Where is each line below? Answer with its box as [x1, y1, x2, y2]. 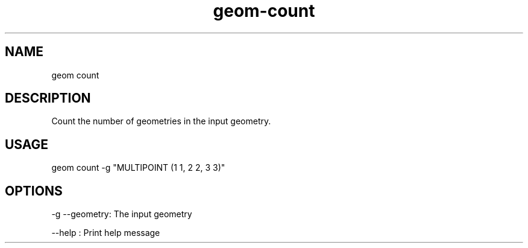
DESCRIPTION [5, 91, 91, 106]
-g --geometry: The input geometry [51, 209, 192, 220]
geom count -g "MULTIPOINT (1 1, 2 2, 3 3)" [51, 162, 225, 173]
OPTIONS [5, 183, 63, 199]
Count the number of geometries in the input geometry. [51, 116, 271, 127]
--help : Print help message [51, 227, 160, 238]
